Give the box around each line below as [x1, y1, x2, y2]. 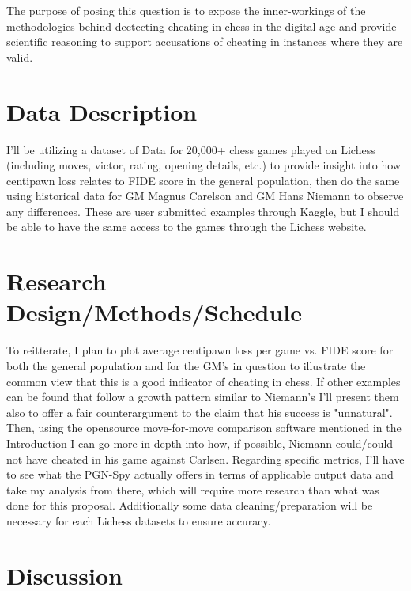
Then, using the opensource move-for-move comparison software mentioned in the [6, 419, 402, 436]
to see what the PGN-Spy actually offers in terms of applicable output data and [6, 466, 394, 483]
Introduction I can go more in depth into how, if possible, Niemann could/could [6, 434, 394, 451]
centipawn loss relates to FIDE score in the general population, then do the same [6, 172, 400, 188]
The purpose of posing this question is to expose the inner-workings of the [6, 2, 366, 18]
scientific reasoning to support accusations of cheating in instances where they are [6, 33, 403, 50]
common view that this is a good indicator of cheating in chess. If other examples [6, 373, 401, 389]
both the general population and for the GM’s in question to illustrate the [6, 357, 366, 373]
